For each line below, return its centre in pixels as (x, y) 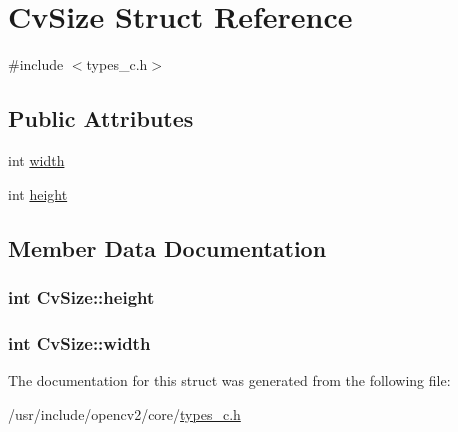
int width (36, 159)
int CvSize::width (79, 342)
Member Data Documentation (167, 247)
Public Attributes (101, 118)
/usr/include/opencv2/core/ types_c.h (124, 413)
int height (38, 193)
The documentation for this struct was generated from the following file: (229, 379)
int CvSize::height (81, 296)
